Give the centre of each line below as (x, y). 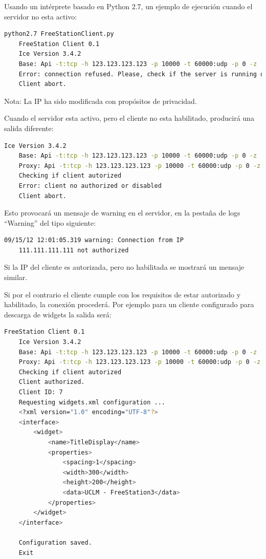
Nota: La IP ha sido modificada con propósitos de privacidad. (101, 101)
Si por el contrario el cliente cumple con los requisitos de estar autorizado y (123, 294)
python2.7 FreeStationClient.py (59, 34)
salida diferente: (29, 128)
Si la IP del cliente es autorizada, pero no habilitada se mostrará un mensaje (124, 267)
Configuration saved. (55, 542)
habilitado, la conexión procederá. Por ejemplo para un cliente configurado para (129, 304)
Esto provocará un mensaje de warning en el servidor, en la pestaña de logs (122, 213)
